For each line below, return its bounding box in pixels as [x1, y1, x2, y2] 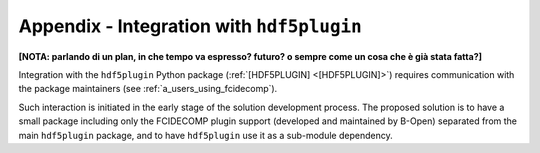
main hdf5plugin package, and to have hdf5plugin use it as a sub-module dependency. [18, 129, 394, 141]
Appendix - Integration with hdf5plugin [18, 15, 362, 37]
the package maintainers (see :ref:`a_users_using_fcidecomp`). [18, 83, 278, 95]
